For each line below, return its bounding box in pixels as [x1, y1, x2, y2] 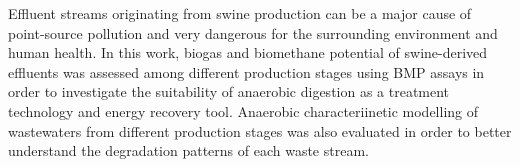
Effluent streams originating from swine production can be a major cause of [8, 3, 472, 23]
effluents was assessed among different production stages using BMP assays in [8, 61, 485, 82]
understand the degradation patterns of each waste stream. [8, 140, 369, 161]
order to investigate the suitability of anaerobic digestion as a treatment [8, 81, 450, 102]
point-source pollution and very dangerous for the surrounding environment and [8, 22, 498, 43]
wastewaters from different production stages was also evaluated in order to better [8, 120, 512, 141]
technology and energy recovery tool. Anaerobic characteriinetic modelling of [8, 100, 479, 121]
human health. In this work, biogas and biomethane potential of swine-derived [8, 42, 488, 63]
